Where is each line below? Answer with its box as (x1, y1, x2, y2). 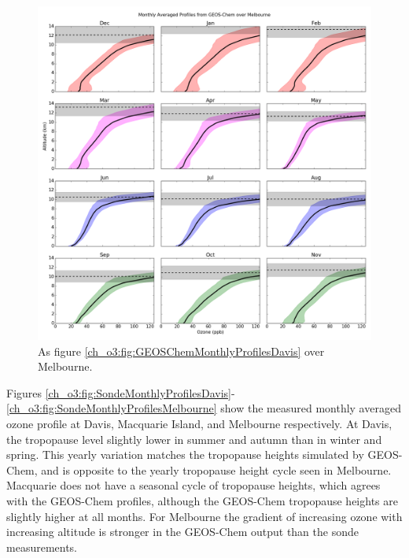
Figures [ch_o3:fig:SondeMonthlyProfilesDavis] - (6, 384, 235, 401)
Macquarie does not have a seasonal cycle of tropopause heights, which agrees (6, 477, 381, 493)
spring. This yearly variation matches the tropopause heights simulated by (6, 446, 364, 463)
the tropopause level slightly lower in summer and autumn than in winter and (6, 431, 382, 447)
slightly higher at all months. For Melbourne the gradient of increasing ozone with (6, 508, 403, 524)
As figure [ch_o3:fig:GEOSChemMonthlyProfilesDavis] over (38, 342, 325, 359)
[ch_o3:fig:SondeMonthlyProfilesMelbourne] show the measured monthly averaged (6, 400, 401, 416)
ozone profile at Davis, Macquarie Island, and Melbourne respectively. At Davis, (6, 415, 392, 431)
